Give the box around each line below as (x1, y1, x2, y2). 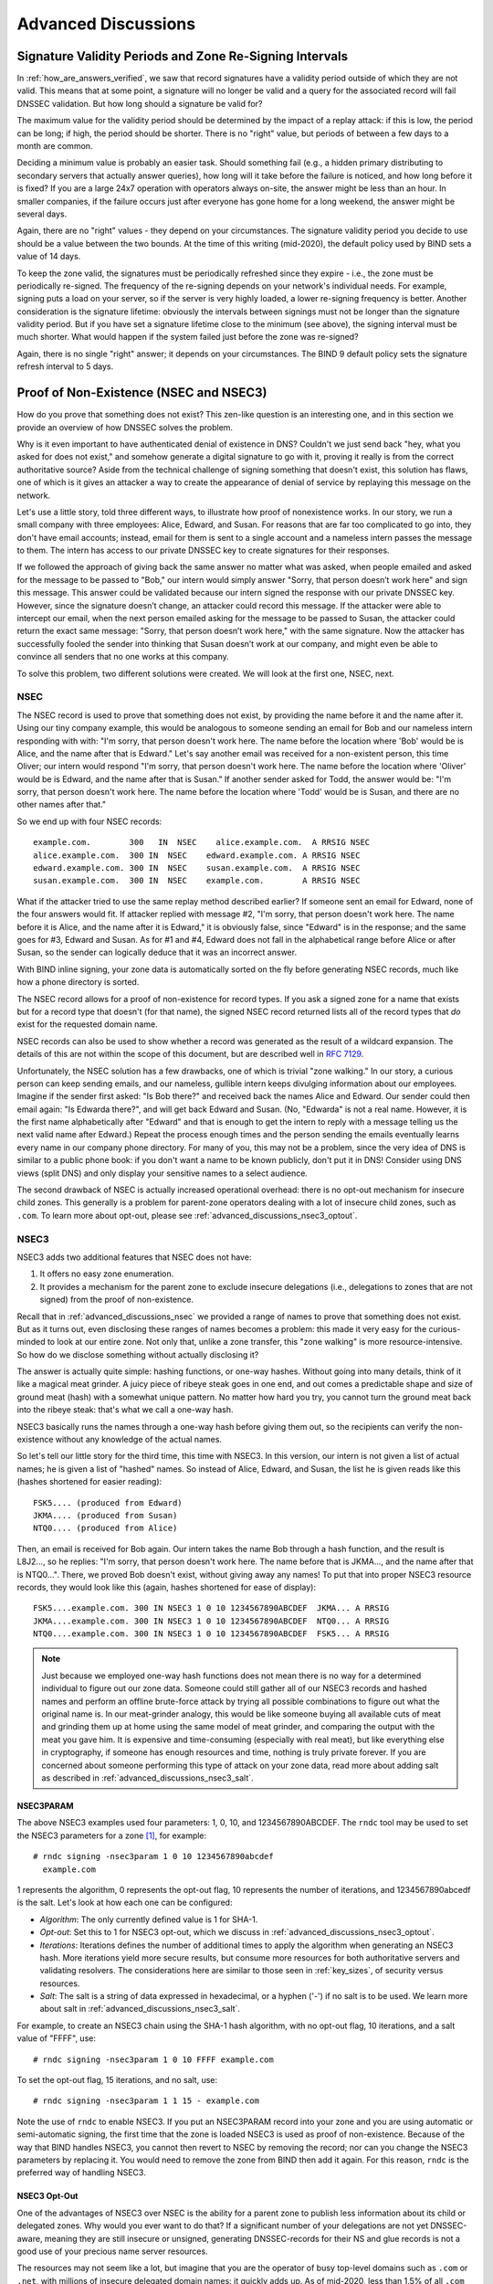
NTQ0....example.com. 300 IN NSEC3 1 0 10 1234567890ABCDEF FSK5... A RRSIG (33, 1629, 390, 1639)
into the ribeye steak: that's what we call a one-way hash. (16, 1404, 234, 1415)
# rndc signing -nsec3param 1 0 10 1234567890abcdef (33, 1851, 274, 1862)
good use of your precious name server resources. (16, 2246, 209, 2257)
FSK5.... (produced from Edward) (33, 1497, 183, 1507)
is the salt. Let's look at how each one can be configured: (16, 1897, 233, 1909)
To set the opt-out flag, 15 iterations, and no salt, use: (16, 2075, 218, 2086)
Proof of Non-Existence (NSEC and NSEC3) (16, 385, 267, 401)
